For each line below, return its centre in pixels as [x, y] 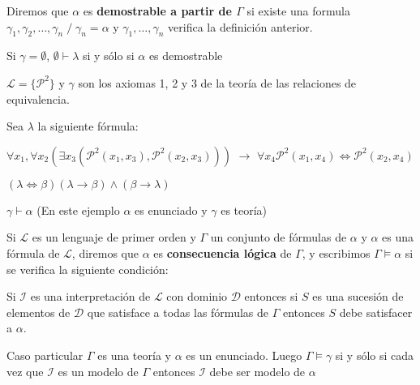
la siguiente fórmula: [88, 126]
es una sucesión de [358, 296]
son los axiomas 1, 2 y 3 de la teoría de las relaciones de [217, 82]
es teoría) [244, 210]
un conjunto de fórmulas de [279, 237]
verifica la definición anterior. [240, 26]
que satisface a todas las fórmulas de [178, 312]
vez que [25, 371]
